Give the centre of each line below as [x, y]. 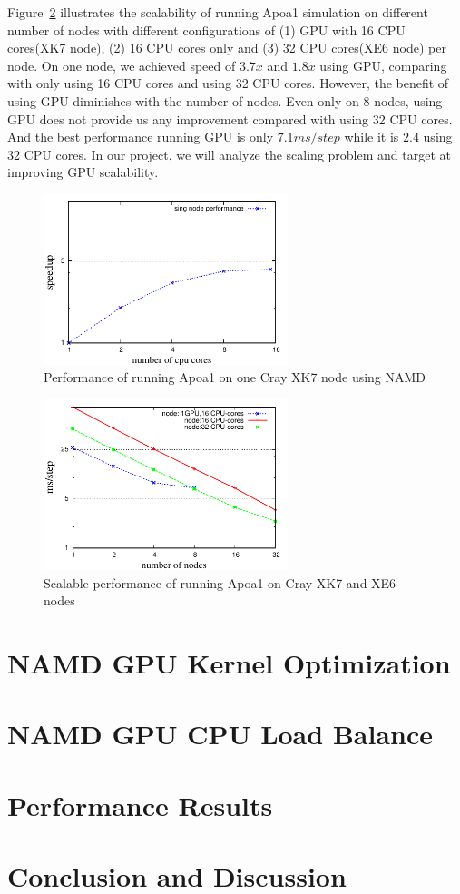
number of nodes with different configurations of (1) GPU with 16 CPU [206, 29]
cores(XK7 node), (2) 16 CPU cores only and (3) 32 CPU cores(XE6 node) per [227, 48]
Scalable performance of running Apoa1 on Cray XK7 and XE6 [220, 582]
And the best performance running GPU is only [141, 137]
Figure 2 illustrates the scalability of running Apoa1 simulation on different [218, 12]
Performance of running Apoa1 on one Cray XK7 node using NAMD [235, 377]
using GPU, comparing [383, 65]
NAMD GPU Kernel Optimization [229, 662]
